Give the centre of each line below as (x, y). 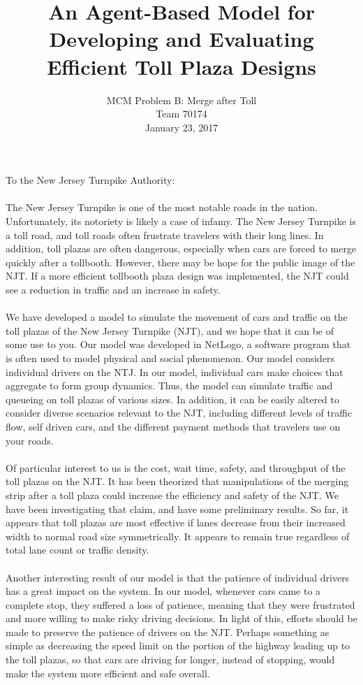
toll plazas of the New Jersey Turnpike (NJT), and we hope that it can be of (170, 330)
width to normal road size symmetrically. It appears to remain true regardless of (178, 536)
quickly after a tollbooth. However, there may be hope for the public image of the (180, 262)
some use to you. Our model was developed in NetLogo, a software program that (178, 344)
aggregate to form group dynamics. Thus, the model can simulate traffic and (169, 385)
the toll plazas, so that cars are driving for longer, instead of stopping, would (170, 659)
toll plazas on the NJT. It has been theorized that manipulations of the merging (177, 481)
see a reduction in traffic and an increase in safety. (113, 290)
